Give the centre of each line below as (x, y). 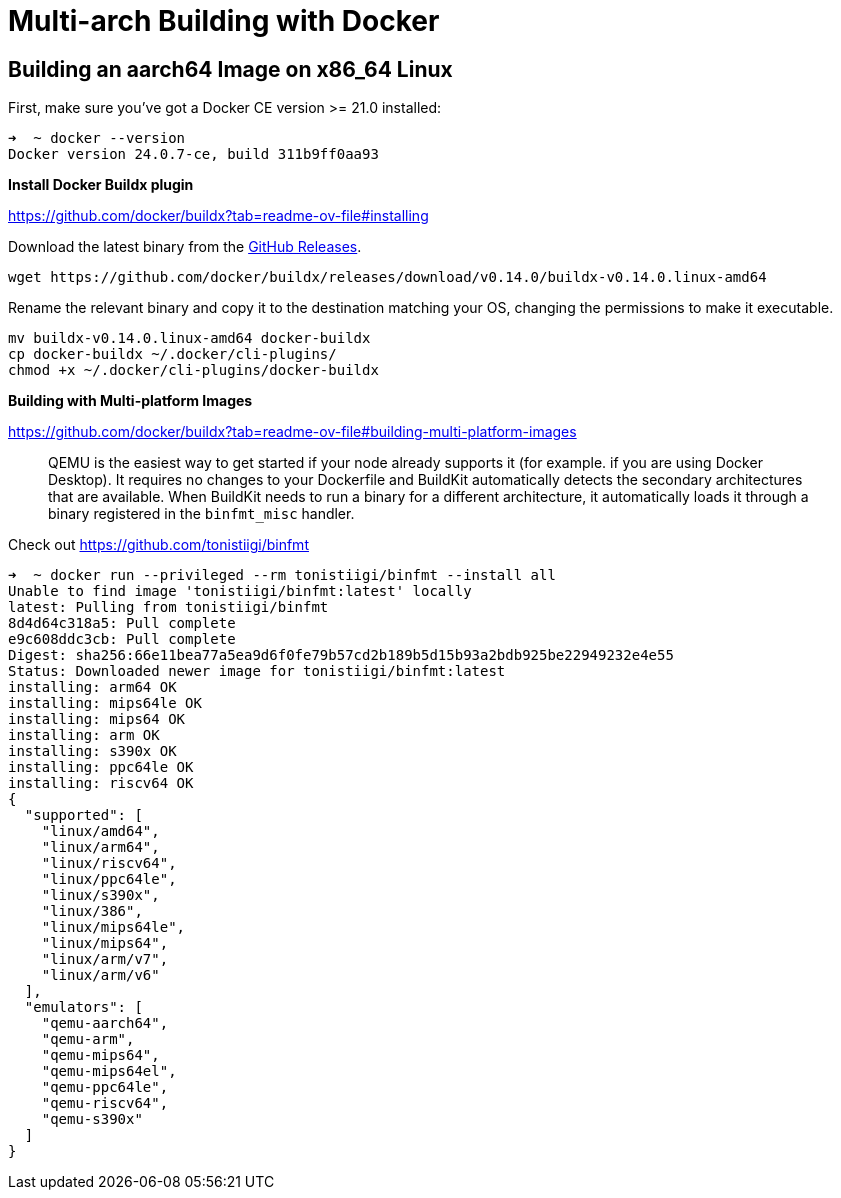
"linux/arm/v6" (100, 975)
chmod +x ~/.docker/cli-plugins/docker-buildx (193, 370)
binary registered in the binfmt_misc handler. (201, 514)
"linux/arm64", (100, 847)
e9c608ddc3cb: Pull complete (122, 639)
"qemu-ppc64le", (105, 1087)
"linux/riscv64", (109, 863)
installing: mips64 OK (97, 719)
